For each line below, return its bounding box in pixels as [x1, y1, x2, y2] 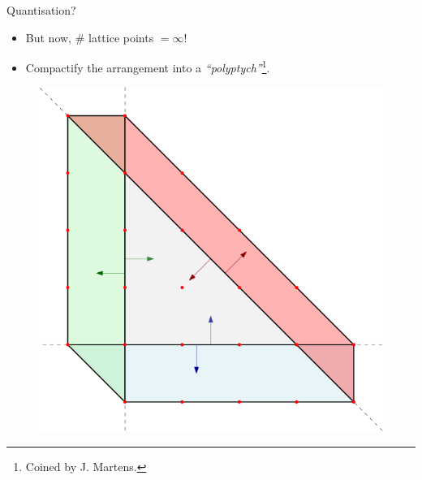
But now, [25, 28, 71, 45]
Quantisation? [6, 2, 76, 18]
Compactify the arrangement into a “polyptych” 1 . [25, 57, 270, 76]
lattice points [88, 28, 154, 45]
